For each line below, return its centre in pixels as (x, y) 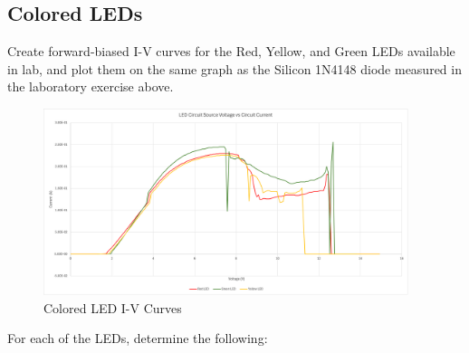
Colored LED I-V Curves (113, 307)
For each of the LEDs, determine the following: (138, 338)
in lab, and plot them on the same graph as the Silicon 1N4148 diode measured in (234, 68)
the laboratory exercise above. (91, 86)
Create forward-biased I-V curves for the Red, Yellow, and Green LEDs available (231, 51)
